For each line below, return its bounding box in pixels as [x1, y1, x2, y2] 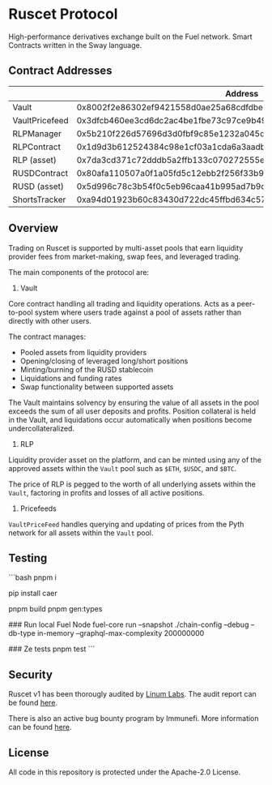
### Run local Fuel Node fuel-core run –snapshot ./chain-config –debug [8, 620, 249, 629]
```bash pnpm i [8, 573, 57, 582]
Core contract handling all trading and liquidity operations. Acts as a [8, 298, 236, 308]
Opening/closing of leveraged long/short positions [19, 356, 189, 366]
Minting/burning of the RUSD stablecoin [19, 364, 154, 374]
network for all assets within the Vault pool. [8, 528, 154, 538]
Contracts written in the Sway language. [8, 40, 142, 49]
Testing [8, 551, 48, 564]
